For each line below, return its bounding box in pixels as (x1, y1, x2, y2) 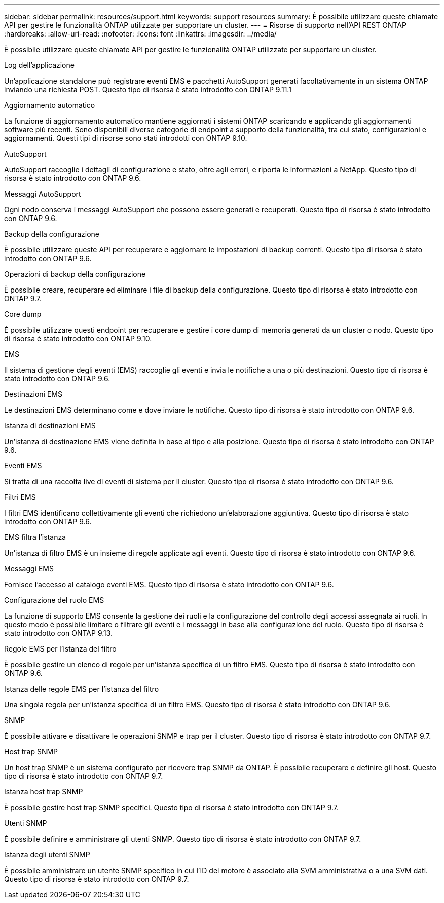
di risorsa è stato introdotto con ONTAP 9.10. (4, 334, 152, 343)
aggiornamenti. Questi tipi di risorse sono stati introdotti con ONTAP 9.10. (4, 134, 247, 142)
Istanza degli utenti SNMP (4, 850, 90, 859)
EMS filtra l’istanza (4, 533, 66, 541)
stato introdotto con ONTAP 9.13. (4, 629, 113, 637)
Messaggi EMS (4, 564, 54, 573)
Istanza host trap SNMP (4, 787, 83, 796)
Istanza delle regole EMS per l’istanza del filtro (4, 684, 159, 693)
